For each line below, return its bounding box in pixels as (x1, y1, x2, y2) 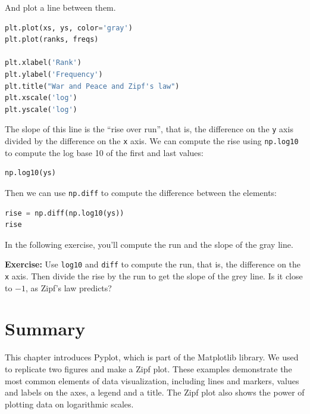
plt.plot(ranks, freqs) (5, 35, 99, 44)
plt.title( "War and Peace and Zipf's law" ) (5, 82, 180, 91)
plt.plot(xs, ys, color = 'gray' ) (5, 23, 133, 32)
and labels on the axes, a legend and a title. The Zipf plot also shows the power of (5, 386, 305, 399)
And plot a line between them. (5, 1, 116, 13)
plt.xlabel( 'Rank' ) (5, 58, 82, 67)
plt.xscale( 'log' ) (5, 94, 77, 102)
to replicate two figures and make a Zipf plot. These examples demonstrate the (5, 362, 292, 375)
